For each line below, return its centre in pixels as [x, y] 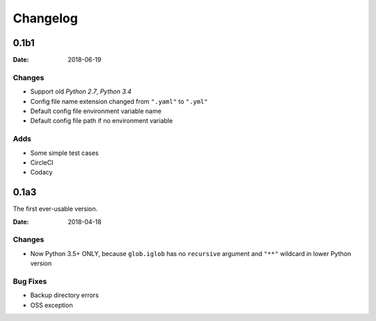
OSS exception [52, 305]
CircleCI [42, 162]
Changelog [45, 18]
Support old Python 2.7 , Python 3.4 [81, 91]
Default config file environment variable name [96, 111]
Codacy [41, 172]
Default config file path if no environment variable [102, 121]
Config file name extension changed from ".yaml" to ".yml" [119, 101]
